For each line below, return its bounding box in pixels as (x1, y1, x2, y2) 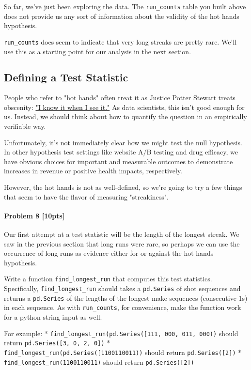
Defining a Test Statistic (4, 70, 128, 85)
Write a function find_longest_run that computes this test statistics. (4, 274, 212, 284)
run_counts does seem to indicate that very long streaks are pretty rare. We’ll (4, 36, 237, 46)
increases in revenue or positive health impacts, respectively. (4, 166, 183, 176)
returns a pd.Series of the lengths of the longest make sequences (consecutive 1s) (4, 293, 248, 303)
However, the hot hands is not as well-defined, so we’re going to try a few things (4, 182, 242, 192)
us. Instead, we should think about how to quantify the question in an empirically (4, 111, 247, 122)
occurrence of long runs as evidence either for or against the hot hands (4, 248, 214, 258)
